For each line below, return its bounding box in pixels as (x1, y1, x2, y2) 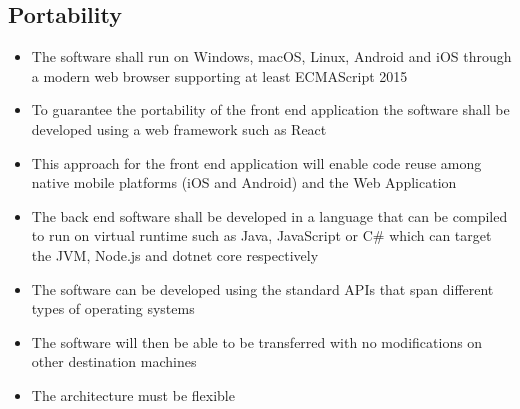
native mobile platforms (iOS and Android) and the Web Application (31, 172, 457, 193)
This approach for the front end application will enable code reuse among (31, 152, 482, 173)
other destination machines (31, 351, 197, 372)
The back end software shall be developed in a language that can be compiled (31, 205, 508, 226)
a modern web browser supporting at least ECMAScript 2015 (31, 65, 408, 86)
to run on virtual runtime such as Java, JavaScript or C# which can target (31, 225, 492, 246)
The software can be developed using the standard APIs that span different (31, 278, 494, 299)
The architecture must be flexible (31, 384, 235, 405)
